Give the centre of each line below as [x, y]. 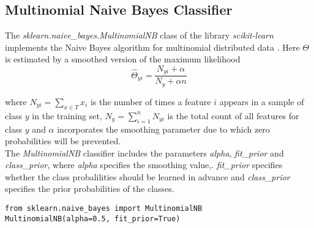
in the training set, [67, 115]
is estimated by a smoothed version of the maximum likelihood [123, 59]
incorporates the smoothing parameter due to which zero [163, 129]
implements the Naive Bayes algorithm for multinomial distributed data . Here [152, 47]
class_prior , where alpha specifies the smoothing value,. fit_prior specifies [144, 165]
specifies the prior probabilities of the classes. [90, 189]
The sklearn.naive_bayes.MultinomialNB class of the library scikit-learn [139, 35]
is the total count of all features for [233, 115]
